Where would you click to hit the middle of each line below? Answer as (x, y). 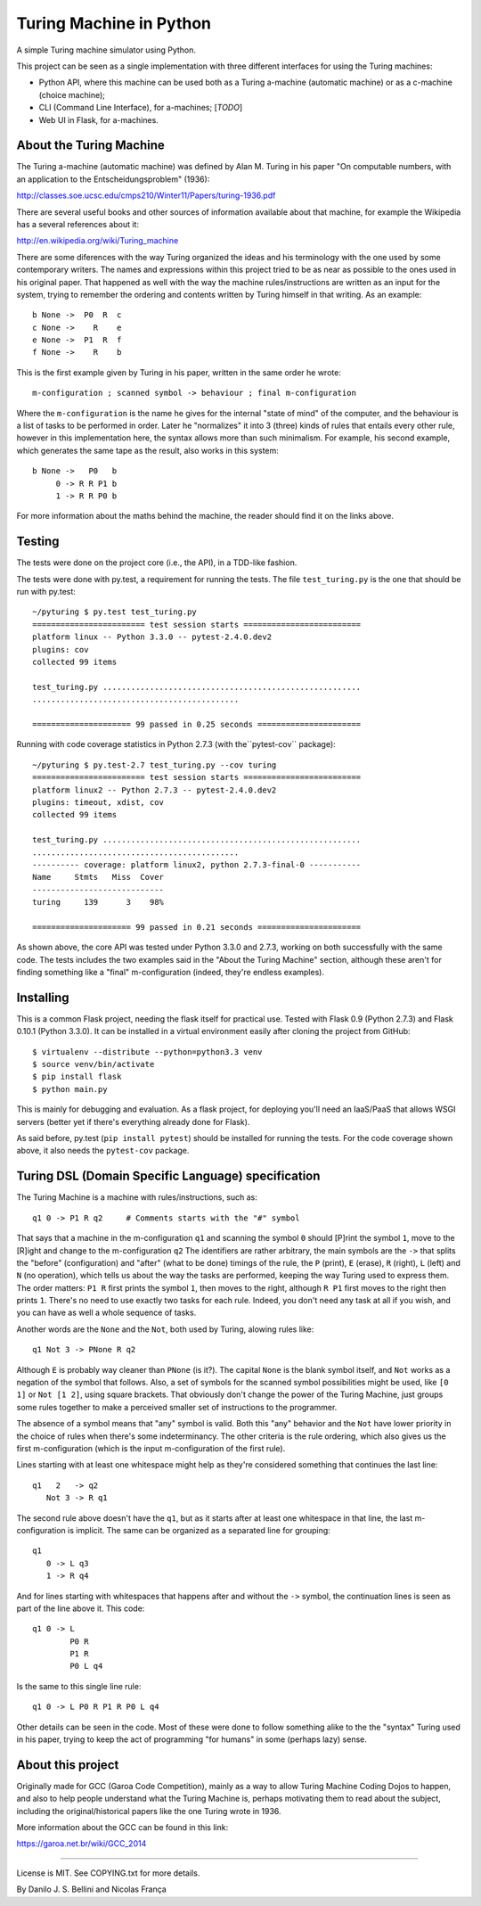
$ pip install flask (77, 1077)
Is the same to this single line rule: (79, 1686)
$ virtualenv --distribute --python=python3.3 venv (147, 1052)
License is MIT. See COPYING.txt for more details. (108, 1873)
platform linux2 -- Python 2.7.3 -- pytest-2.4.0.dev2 (155, 790)
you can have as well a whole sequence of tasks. (106, 1313)
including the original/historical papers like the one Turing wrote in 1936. (149, 1811)
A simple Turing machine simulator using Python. (106, 50)
